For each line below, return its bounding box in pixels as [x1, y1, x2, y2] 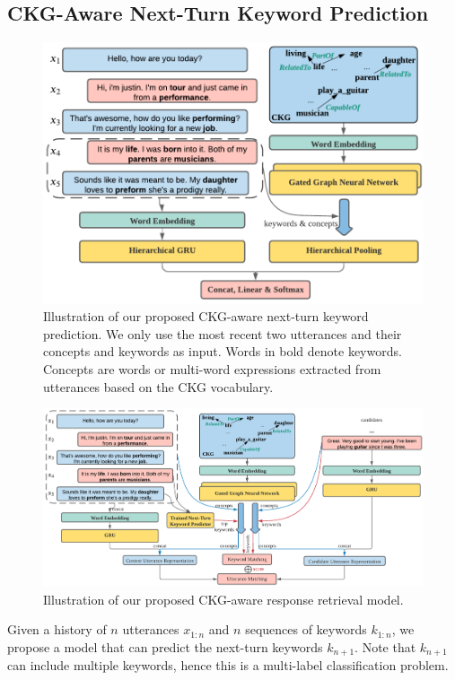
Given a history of [7, 620, 107, 639]
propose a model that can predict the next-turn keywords [7, 637, 323, 656]
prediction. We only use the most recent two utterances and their [43, 324, 402, 343]
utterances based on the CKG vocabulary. [43, 377, 274, 396]
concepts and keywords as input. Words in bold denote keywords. [43, 342, 402, 361]
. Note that [354, 637, 416, 656]
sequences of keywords [245, 620, 367, 639]
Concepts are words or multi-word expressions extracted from [43, 360, 381, 379]
